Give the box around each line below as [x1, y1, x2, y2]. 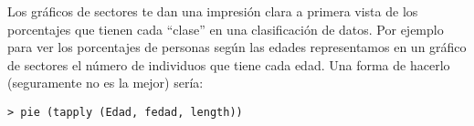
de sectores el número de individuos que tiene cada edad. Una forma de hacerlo [7, 55, 450, 74]
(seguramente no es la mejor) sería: [7, 73, 204, 92]
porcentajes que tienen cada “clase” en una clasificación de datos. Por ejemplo [7, 19, 444, 38]
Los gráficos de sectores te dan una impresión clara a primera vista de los [7, 2, 418, 20]
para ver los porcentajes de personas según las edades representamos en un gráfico [7, 37, 467, 57]
